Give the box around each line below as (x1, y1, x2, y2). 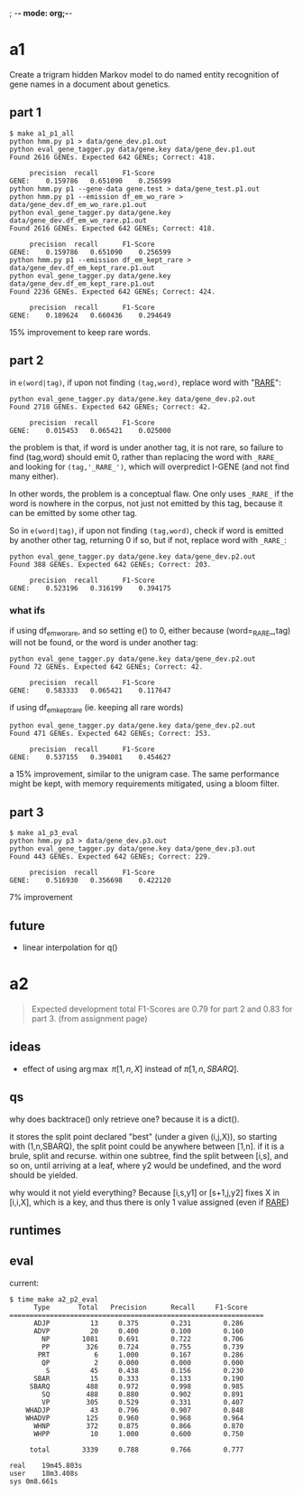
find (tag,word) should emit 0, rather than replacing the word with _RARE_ (9, 451, 280, 462)
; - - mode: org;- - (9, 8, 73, 18)
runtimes (9, 1223, 61, 1238)
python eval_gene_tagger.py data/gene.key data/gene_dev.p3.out (9, 844, 256, 853)
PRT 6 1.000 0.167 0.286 (37, 1350, 244, 1359)
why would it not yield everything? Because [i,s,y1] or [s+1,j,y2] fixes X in (9, 1187, 280, 1198)
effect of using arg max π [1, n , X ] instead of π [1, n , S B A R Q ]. (22, 1063, 239, 1074)
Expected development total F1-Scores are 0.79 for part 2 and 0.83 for (31, 1003, 293, 1015)
